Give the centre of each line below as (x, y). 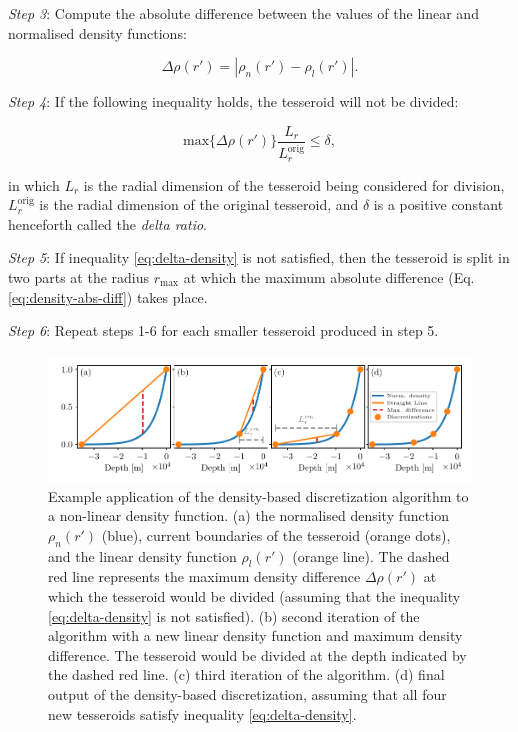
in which (34, 184)
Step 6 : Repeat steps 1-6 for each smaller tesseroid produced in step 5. (223, 330)
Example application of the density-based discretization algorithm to (258, 495)
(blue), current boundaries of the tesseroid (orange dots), (276, 534)
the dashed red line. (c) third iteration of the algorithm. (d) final (246, 674)
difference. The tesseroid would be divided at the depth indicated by (257, 654)
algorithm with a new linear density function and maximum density (255, 635)
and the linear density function (142, 555)
